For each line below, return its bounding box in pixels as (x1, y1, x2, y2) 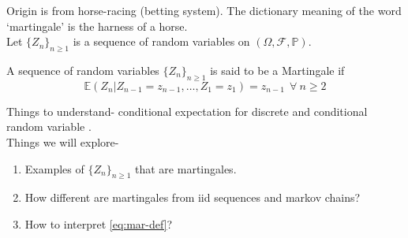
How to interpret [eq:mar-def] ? (24, 215, 173, 232)
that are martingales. (135, 160, 237, 177)
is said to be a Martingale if (210, 61, 345, 78)
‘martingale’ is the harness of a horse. (6, 17, 188, 34)
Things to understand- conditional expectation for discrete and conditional (6, 102, 368, 119)
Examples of (24, 160, 84, 177)
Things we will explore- (6, 133, 119, 150)
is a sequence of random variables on (73, 33, 250, 50)
